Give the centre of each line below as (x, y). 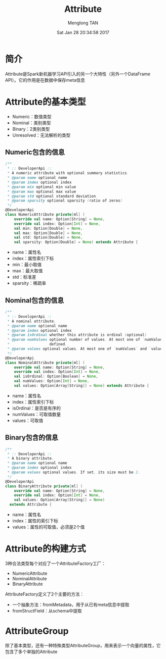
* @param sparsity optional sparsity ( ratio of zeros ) (65, 201)
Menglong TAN (83, 23)
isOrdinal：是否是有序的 (36, 408)
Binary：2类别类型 (31, 129)
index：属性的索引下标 (35, 521)
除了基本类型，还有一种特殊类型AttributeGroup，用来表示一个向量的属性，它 (83, 645)
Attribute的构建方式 (46, 549)
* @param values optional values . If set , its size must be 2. (74, 472)
